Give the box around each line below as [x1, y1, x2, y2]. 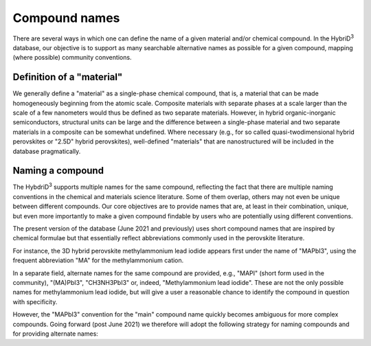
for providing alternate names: [12, 330, 99, 338]
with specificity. [12, 297, 58, 305]
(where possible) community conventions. [12, 54, 132, 62]
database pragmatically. [12, 147, 81, 155]
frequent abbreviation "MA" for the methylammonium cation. [12, 256, 184, 264]
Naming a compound [12, 165, 104, 176]
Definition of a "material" [12, 71, 123, 83]
